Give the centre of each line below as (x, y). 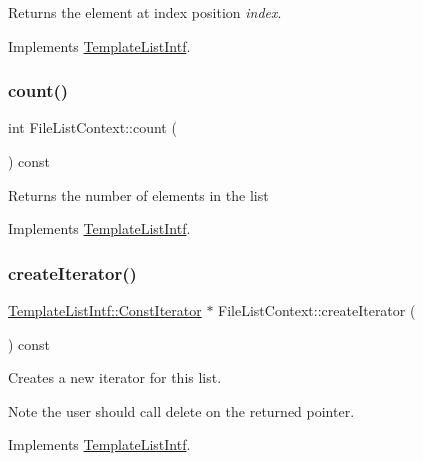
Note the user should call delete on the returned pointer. (181, 410)
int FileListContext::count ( (92, 127)
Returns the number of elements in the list (138, 194)
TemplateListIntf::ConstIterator (105, 310)
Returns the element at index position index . (145, 12)
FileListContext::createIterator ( (317, 310)
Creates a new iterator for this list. (115, 377)
